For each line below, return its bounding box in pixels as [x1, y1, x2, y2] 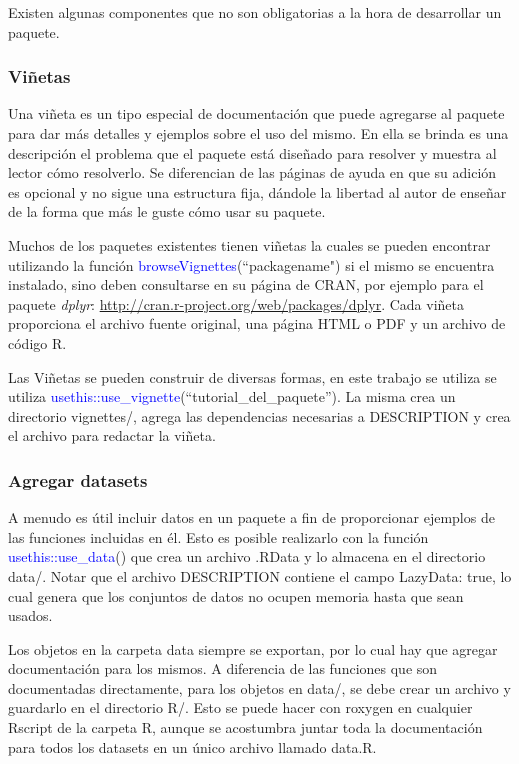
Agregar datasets [8, 467, 148, 492]
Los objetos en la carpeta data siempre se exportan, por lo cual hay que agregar [8, 638, 498, 659]
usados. [8, 605, 53, 626]
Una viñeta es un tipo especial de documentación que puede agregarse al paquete [8, 103, 505, 124]
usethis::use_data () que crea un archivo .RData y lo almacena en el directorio [8, 546, 486, 567]
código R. [8, 332, 67, 353]
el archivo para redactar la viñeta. [8, 425, 216, 446]
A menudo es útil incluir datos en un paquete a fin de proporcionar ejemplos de [8, 507, 495, 528]
